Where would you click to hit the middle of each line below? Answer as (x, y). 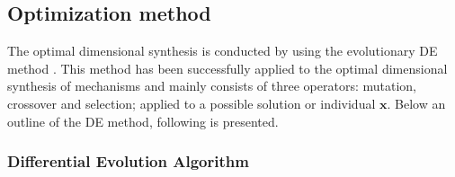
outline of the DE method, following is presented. (143, 121)
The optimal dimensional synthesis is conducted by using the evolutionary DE (223, 51)
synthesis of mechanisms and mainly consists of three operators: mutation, (212, 86)
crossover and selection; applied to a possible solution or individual (192, 103)
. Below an (416, 103)
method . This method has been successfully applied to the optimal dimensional (227, 68)
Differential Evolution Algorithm (128, 161)
